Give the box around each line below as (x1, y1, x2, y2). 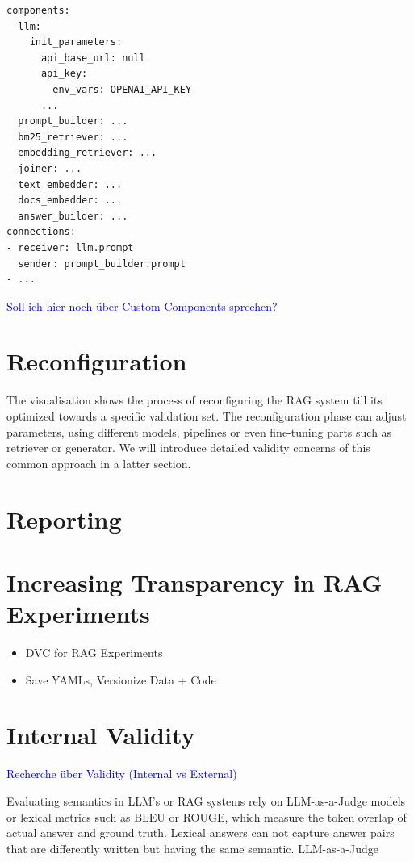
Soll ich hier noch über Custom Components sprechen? (6, 297, 278, 314)
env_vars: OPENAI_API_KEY (52, 83, 192, 95)
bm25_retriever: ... (18, 131, 128, 143)
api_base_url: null (40, 52, 145, 64)
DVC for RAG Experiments (25, 644, 163, 661)
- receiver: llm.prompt (6, 241, 134, 253)
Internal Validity (6, 718, 195, 751)
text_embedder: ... (18, 178, 123, 190)
